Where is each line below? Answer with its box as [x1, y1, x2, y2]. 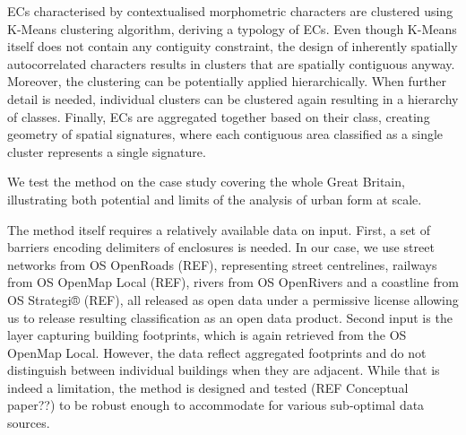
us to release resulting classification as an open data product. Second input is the [7, 308, 453, 326]
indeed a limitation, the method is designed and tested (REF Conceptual [7, 378, 409, 396]
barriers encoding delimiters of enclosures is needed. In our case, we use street [7, 238, 435, 257]
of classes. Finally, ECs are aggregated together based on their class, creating [7, 107, 430, 126]
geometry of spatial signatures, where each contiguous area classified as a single [7, 125, 444, 144]
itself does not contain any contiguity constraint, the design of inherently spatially [7, 37, 458, 56]
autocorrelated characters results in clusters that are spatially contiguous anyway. [7, 54, 455, 73]
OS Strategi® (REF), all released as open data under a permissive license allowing [7, 290, 459, 309]
